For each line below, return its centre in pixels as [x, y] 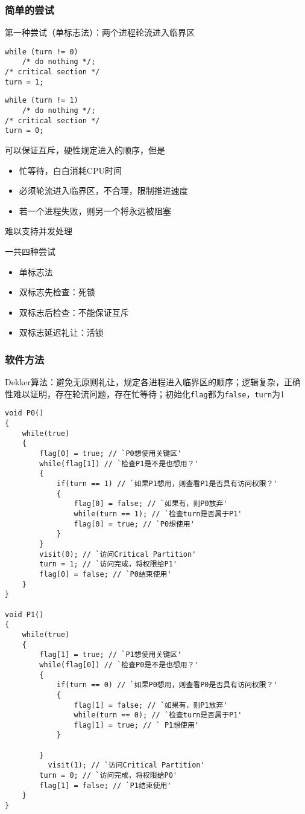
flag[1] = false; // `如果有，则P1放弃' [151, 705]
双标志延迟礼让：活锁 [61, 332]
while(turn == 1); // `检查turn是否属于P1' [158, 514]
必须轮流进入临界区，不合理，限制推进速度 [103, 191]
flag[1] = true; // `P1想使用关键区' [111, 655]
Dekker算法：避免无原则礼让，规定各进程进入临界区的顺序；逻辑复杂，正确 [153, 382]
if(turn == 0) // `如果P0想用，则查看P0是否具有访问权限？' [167, 685]
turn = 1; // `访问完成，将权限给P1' [108, 564]
